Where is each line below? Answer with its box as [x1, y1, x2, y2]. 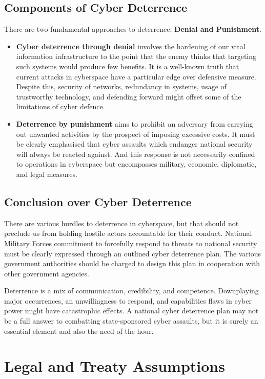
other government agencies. [4, 268, 89, 278]
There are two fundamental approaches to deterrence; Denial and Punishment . [4, 24, 261, 34]
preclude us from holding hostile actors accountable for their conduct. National [4, 228, 252, 238]
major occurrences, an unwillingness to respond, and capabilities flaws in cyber [4, 295, 252, 306]
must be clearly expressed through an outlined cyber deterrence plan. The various [4, 248, 261, 258]
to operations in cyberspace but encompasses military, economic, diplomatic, [16, 158, 257, 169]
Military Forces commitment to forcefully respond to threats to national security [4, 237, 257, 248]
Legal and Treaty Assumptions [4, 355, 225, 376]
